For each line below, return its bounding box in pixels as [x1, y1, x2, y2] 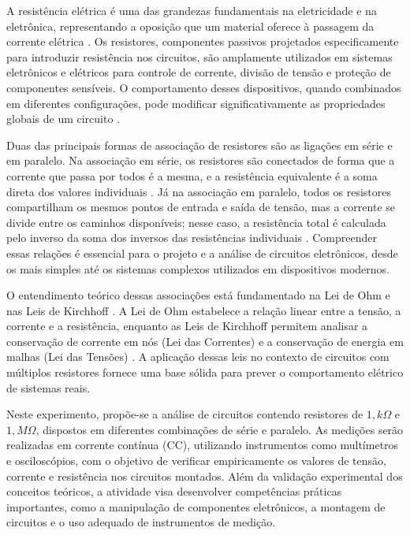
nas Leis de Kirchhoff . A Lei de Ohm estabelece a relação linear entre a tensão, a [6, 302, 401, 318]
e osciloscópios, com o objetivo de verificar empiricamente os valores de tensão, [6, 452, 386, 469]
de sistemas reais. [6, 379, 91, 396]
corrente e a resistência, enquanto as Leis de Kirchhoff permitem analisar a [6, 318, 368, 334]
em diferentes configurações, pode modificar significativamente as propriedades [6, 95, 386, 111]
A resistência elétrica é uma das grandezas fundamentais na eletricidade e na [6, 2, 377, 18]
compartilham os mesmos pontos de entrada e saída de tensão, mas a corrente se [6, 199, 396, 215]
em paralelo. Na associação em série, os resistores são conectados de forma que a [6, 152, 395, 169]
